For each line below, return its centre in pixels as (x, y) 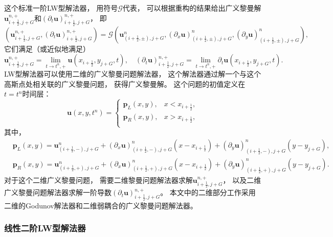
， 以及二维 (242, 180)
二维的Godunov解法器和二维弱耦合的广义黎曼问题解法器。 (101, 205)
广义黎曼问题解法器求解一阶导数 (58, 192)
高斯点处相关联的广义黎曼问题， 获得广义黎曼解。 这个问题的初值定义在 (125, 84)
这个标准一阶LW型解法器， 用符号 (61, 8)
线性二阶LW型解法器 (45, 228)
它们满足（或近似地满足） (47, 48)
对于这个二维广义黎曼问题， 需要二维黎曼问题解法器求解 (98, 180)
